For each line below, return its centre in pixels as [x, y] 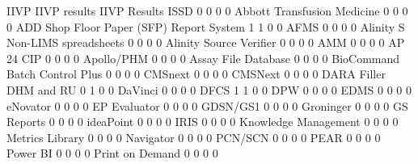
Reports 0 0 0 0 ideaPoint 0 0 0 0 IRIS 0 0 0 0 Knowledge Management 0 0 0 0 [203, 122]
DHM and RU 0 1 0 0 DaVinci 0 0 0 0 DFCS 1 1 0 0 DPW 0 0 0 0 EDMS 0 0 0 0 [209, 89]
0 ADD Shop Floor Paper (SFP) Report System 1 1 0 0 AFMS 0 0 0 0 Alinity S [206, 26]
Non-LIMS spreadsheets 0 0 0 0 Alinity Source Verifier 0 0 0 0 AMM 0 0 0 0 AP [206, 42]
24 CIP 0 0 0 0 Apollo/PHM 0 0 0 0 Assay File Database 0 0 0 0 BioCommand [203, 58]
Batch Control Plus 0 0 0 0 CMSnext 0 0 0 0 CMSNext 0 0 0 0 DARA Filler [196, 74]
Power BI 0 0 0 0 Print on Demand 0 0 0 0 [112, 153]
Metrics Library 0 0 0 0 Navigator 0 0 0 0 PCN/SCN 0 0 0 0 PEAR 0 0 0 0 [194, 137]
